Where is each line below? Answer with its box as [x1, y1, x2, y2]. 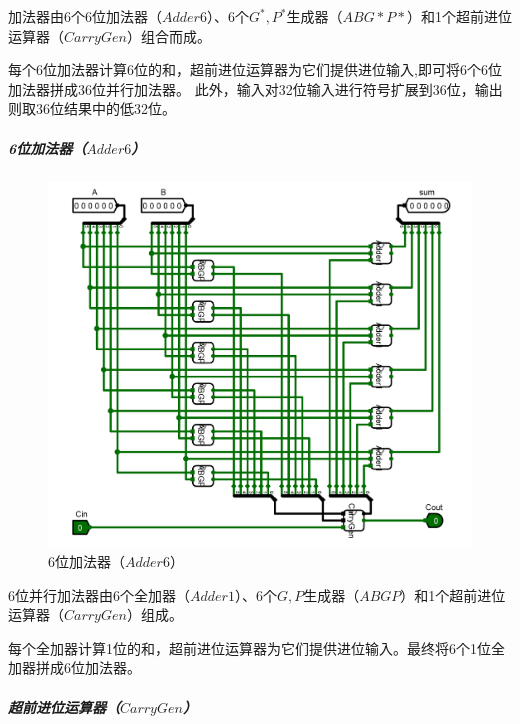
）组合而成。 [126, 25, 211, 46]
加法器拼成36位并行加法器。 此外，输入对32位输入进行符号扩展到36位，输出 [8, 78, 503, 99]
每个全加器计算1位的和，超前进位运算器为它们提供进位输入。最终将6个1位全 [8, 637, 505, 658]
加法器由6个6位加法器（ [8, 6, 162, 26]
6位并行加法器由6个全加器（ [8, 584, 190, 605]
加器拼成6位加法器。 [8, 657, 141, 678]
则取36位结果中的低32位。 [8, 98, 176, 119]
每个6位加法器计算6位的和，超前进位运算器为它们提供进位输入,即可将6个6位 [8, 59, 502, 80]
